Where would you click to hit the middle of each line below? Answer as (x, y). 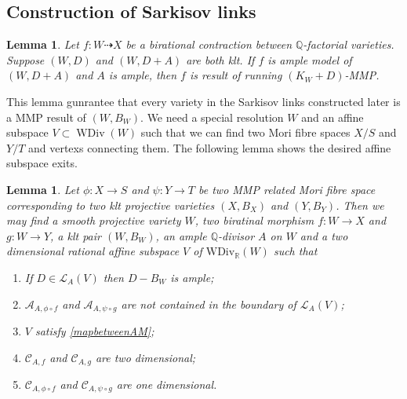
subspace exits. (42, 163)
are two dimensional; (145, 357)
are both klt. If (220, 59)
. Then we (360, 205)
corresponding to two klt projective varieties (111, 205)
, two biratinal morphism (254, 220)
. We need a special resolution (212, 117)
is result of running (236, 75)
